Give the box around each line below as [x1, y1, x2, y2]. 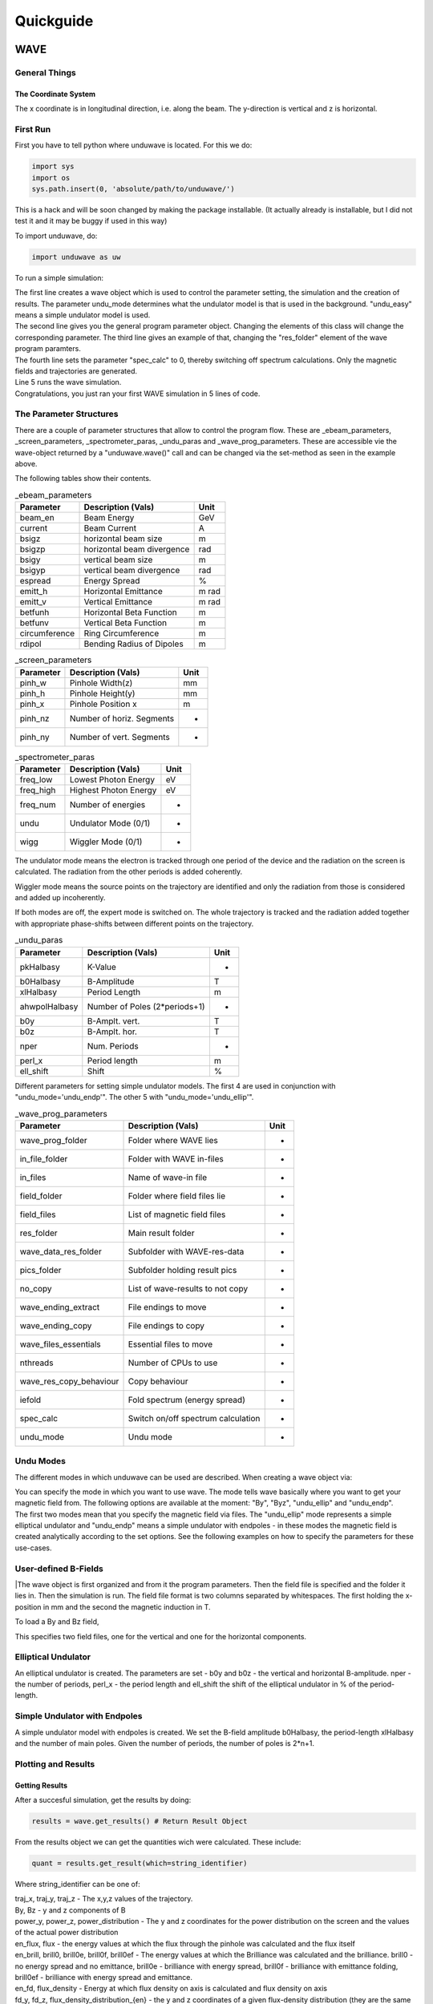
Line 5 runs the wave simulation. [14, 378, 122, 387]
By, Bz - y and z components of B [14, 1905, 126, 1915]
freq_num [19, 798, 56, 810]
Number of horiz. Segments [69, 713, 175, 724]
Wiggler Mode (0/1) [69, 836, 143, 847]
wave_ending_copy [19, 1319, 92, 1331]
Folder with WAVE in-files [127, 1153, 224, 1164]
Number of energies [69, 798, 146, 810]
